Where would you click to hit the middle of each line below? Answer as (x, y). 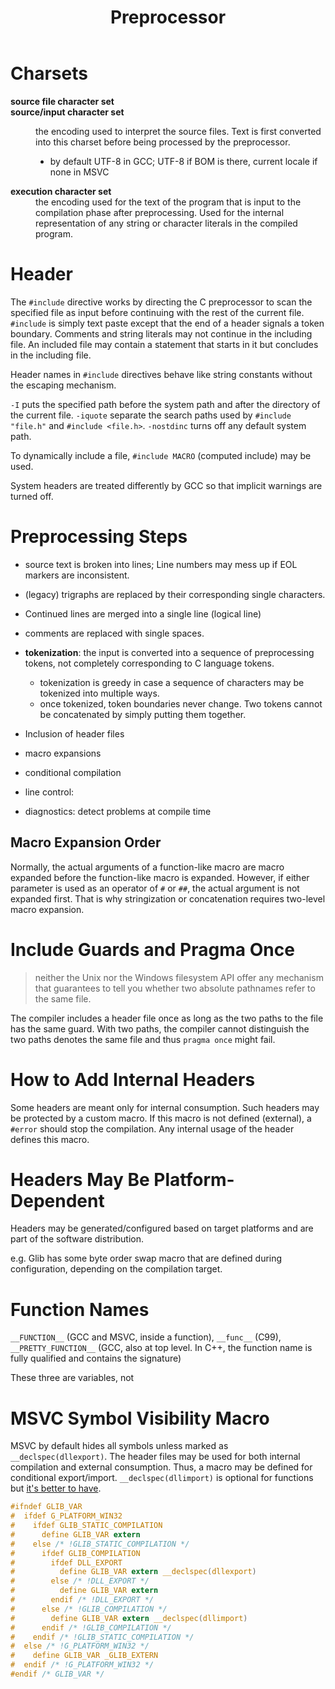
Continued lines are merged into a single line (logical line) (143, 613)
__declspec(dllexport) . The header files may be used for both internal (155, 1457)
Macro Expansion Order (86, 842)
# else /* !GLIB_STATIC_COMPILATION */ (100, 1544)
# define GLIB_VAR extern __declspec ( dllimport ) (129, 1618)
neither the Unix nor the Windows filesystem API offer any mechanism (179, 977)
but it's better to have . (56, 1488)
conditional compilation (73, 772)
